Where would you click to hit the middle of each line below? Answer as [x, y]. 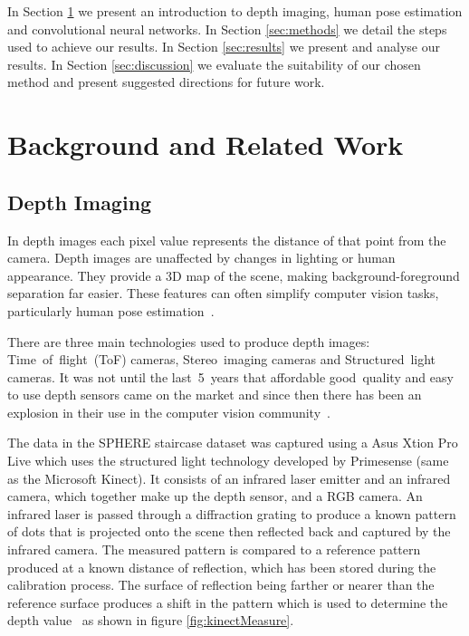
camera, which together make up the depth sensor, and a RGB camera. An [215, 496]
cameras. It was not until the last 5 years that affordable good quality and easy [230, 376]
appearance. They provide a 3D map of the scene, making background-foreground [234, 275]
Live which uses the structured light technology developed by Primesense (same [228, 461]
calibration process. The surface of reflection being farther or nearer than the [221, 585]
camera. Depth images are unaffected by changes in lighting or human [201, 258]
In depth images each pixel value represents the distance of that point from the [227, 240]
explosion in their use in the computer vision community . [169, 412]
